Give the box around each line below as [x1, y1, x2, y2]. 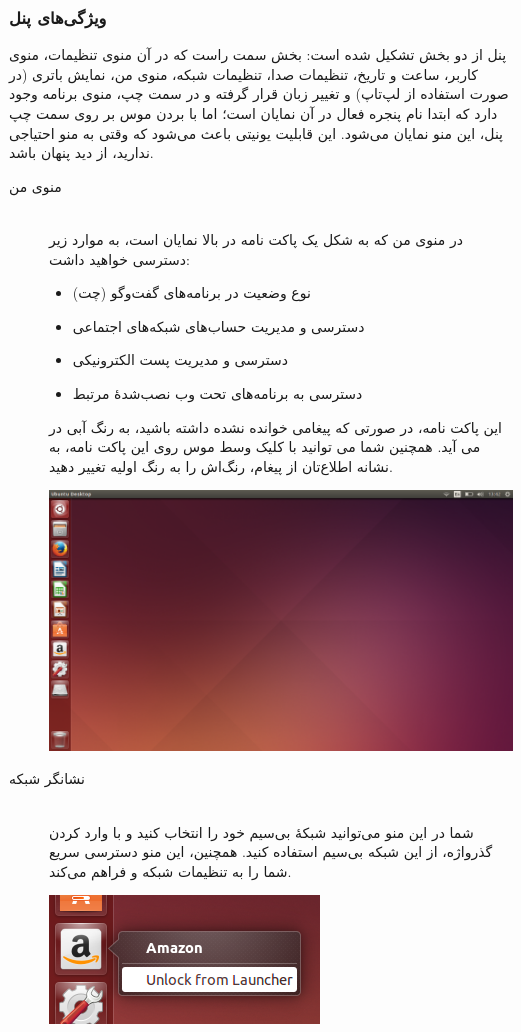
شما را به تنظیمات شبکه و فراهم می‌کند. [49, 860, 292, 881]
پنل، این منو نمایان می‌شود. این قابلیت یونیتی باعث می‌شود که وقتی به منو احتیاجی [9, 122, 503, 143]
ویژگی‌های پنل [9, 4, 107, 29]
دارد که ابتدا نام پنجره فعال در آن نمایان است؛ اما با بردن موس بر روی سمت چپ [9, 103, 498, 123]
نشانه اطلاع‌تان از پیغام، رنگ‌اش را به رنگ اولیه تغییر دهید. [49, 455, 393, 476]
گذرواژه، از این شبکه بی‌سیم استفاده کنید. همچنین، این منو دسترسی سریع [49, 841, 493, 862]
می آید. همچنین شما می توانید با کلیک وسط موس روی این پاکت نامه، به [49, 436, 481, 457]
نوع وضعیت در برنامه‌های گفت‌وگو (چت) [72, 282, 311, 303]
